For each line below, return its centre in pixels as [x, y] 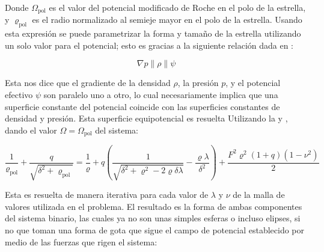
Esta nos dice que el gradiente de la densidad [88, 83]
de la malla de [259, 195]
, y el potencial [253, 83]
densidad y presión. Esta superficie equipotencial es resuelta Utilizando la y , [146, 118]
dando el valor [31, 130]
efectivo [19, 95]
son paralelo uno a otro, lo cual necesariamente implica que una [161, 95]
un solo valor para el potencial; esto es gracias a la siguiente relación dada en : [149, 45]
